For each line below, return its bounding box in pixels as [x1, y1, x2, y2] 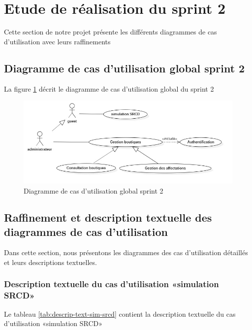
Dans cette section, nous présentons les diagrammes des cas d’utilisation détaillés [4, 247, 248, 258]
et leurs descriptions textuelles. [4, 257, 97, 267]
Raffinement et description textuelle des [4, 210, 212, 225]
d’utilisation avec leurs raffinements [4, 36, 111, 46]
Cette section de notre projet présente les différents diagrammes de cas [4, 27, 217, 37]
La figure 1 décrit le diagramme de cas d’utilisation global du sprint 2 [4, 83, 214, 94]
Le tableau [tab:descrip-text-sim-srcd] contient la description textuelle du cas [4, 308, 236, 319]
